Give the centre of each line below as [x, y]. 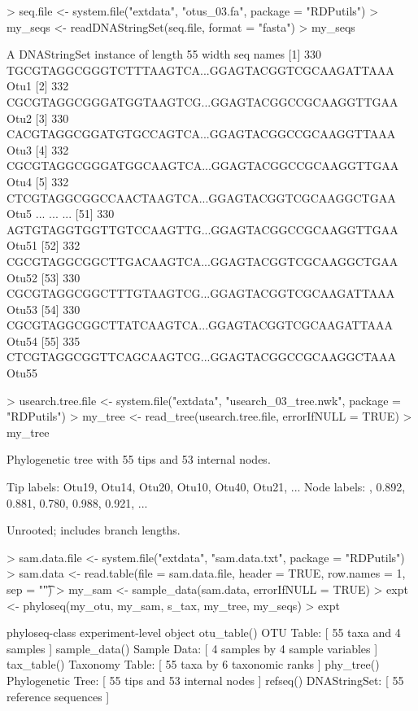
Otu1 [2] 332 [38, 86]
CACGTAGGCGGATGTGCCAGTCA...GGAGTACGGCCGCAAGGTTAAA [201, 134]
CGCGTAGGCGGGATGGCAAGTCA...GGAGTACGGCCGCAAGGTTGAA [203, 166]
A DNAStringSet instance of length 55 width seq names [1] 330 [164, 54]
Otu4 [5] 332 [38, 181]
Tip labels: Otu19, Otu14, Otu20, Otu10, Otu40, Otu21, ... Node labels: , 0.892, [206, 487]
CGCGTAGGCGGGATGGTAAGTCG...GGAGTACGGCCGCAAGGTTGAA [202, 101]
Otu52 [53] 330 [44, 277]
